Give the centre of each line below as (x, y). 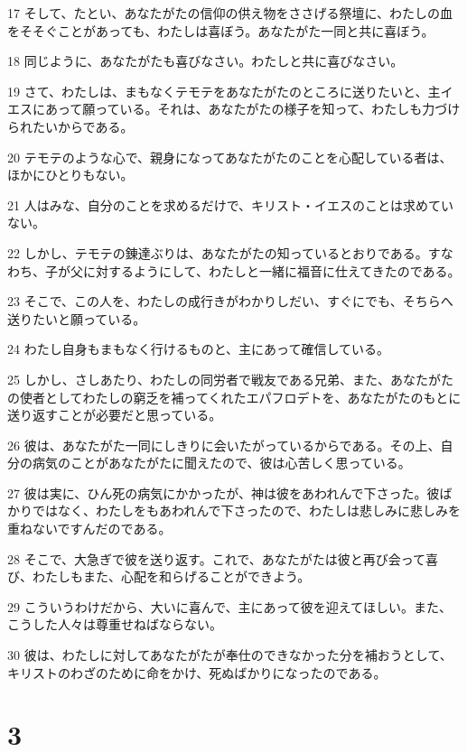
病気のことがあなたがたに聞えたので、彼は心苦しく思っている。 (221, 463)
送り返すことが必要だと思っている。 (115, 415)
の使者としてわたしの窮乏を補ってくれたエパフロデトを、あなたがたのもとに (234, 397)
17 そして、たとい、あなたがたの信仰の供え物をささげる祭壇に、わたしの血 (230, 13)
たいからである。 (83, 126)
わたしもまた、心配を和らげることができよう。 (171, 576)
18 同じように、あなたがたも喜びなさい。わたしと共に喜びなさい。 (205, 61)
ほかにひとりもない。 (70, 175)
